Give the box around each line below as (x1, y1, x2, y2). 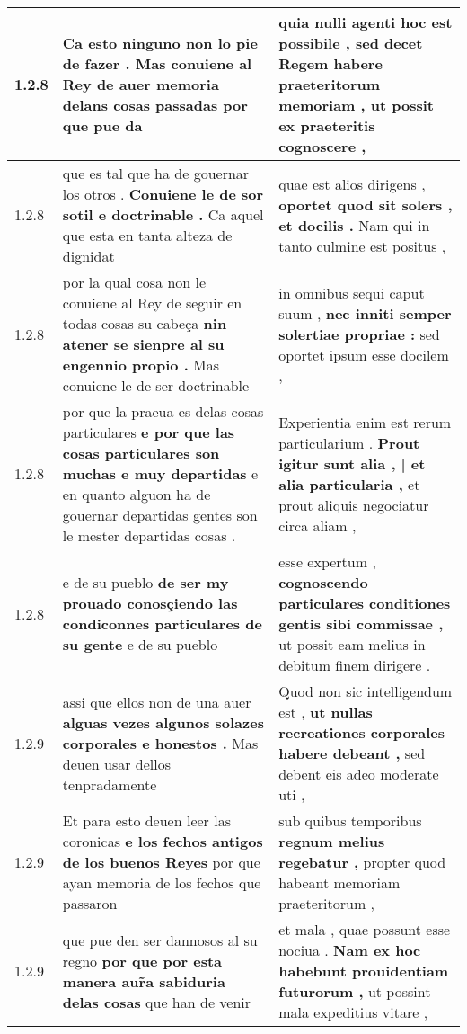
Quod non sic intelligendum (278, 681, 453, 701)
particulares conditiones (278, 593, 451, 613)
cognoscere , (278, 136, 366, 156)
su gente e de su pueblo (62, 634, 218, 655)
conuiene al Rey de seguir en (62, 292, 242, 313)
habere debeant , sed (278, 743, 426, 763)
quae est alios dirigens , (278, 173, 426, 194)
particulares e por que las (62, 422, 235, 442)
